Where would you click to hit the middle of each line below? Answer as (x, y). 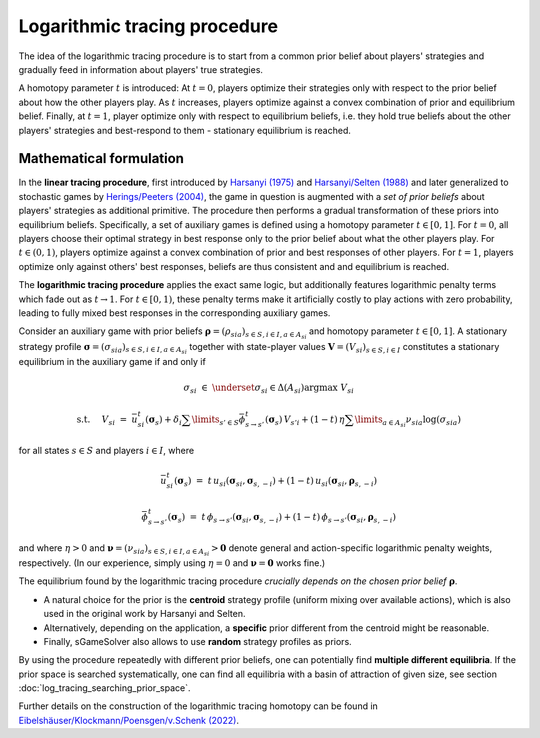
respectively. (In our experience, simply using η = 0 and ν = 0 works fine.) (172, 562)
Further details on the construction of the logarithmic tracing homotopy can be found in (198, 706)
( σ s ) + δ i (163, 421)
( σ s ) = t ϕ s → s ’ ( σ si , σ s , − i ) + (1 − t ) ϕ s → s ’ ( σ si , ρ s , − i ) (282, 518)
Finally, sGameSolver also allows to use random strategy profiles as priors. (197, 641)
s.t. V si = (102, 421)
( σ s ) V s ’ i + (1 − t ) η (305, 421)
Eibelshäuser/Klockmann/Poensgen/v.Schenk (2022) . (129, 720)
